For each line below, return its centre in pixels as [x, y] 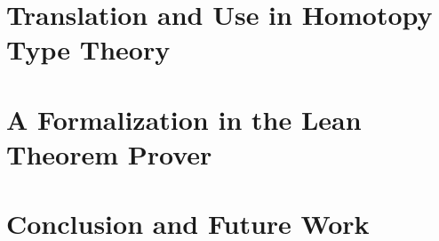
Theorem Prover [109, 153]
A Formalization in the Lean [184, 119]
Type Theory [88, 49]
